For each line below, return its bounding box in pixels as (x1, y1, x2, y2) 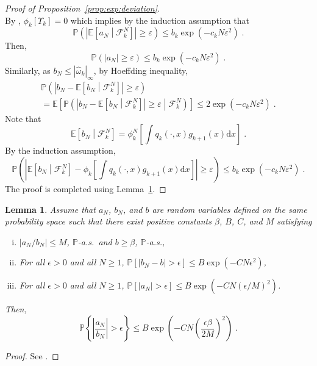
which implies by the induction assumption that (70, 13, 249, 26)
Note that (5, 112, 41, 124)
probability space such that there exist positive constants (5, 215, 212, 228)
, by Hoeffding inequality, (93, 63, 188, 76)
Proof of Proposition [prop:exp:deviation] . (5, 2, 160, 14)
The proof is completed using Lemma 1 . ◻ (5, 182, 166, 195)
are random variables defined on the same (152, 203, 307, 215)
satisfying (277, 215, 312, 228)
